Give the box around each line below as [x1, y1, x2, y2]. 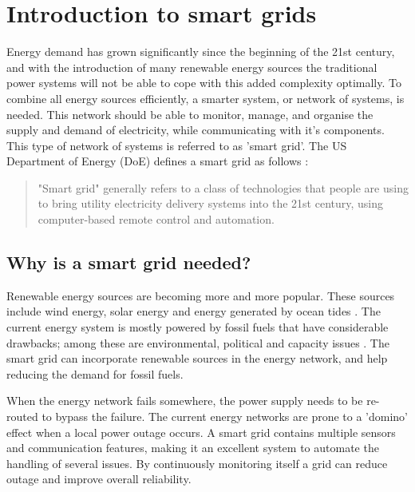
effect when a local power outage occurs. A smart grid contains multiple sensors [6, 423, 396, 440]
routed [6, 408, 38, 425]
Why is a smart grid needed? [6, 250, 251, 275]
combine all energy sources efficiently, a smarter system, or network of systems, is [6, 89, 405, 106]
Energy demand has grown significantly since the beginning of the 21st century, [6, 43, 395, 60]
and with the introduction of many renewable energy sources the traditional [6, 58, 377, 75]
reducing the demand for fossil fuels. [6, 365, 184, 382]
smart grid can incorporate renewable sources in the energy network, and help [6, 350, 388, 367]
